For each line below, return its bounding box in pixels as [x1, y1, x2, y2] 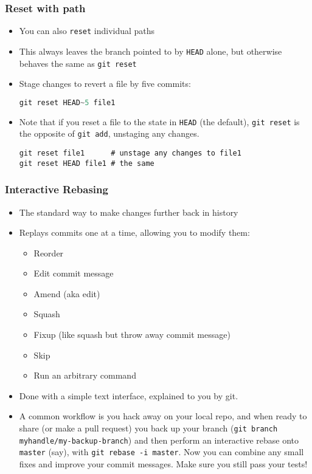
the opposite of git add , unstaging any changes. [19, 127, 199, 140]
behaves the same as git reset [19, 57, 137, 69]
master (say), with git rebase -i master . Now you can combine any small [19, 445, 304, 458]
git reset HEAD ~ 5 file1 [19, 98, 116, 107]
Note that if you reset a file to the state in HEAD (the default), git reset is [19, 115, 300, 128]
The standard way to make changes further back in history [19, 205, 238, 218]
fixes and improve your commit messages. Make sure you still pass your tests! [19, 458, 308, 470]
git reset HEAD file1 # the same [19, 159, 154, 168]
